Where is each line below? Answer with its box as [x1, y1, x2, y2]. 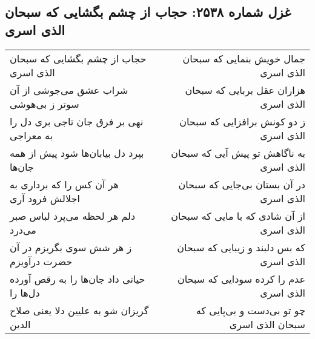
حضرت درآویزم [10, 254, 73, 268]
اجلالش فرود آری [10, 191, 80, 205]
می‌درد [10, 222, 36, 237]
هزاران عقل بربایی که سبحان [185, 82, 305, 97]
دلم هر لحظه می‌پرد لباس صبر [10, 208, 136, 223]
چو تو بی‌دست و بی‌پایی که [196, 303, 305, 317]
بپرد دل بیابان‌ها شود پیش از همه [10, 145, 144, 160]
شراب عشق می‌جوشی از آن [10, 82, 128, 97]
